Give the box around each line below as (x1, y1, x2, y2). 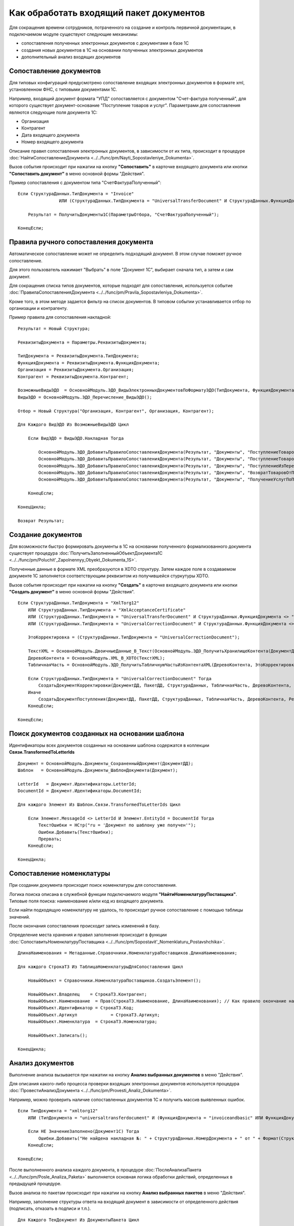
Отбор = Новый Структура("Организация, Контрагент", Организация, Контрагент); (18, 408, 214, 414)
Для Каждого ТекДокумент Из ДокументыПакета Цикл (18, 1217, 140, 1223)
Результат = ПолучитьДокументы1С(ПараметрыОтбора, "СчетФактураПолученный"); (27, 211, 220, 217)
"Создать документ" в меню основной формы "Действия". (9, 589, 135, 595)
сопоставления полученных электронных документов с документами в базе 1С (21, 40, 189, 46)
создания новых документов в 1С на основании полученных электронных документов (21, 47, 203, 53)
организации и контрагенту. (9, 306, 68, 311)
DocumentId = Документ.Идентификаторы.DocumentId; (18, 788, 142, 794)
